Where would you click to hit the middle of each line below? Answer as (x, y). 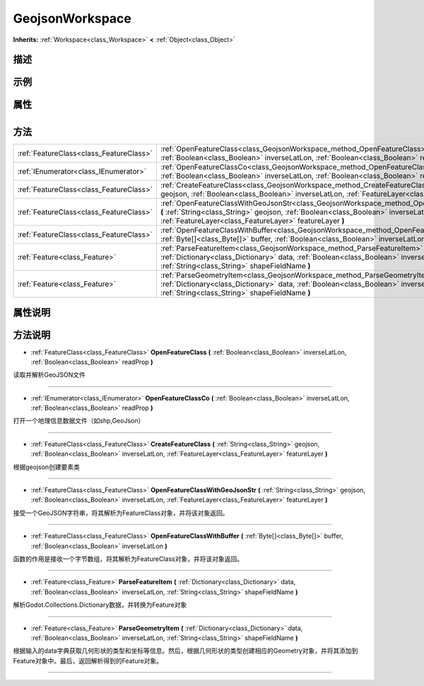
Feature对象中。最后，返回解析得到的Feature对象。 (88, 661)
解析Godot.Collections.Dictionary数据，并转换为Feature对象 (100, 605)
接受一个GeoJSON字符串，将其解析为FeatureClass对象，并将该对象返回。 (121, 513)
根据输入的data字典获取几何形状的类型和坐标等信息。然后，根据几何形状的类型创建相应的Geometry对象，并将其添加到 (185, 651)
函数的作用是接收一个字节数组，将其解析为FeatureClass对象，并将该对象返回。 (128, 559)
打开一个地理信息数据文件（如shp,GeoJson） (79, 421)
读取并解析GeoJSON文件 (49, 375)
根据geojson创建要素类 (47, 467)
